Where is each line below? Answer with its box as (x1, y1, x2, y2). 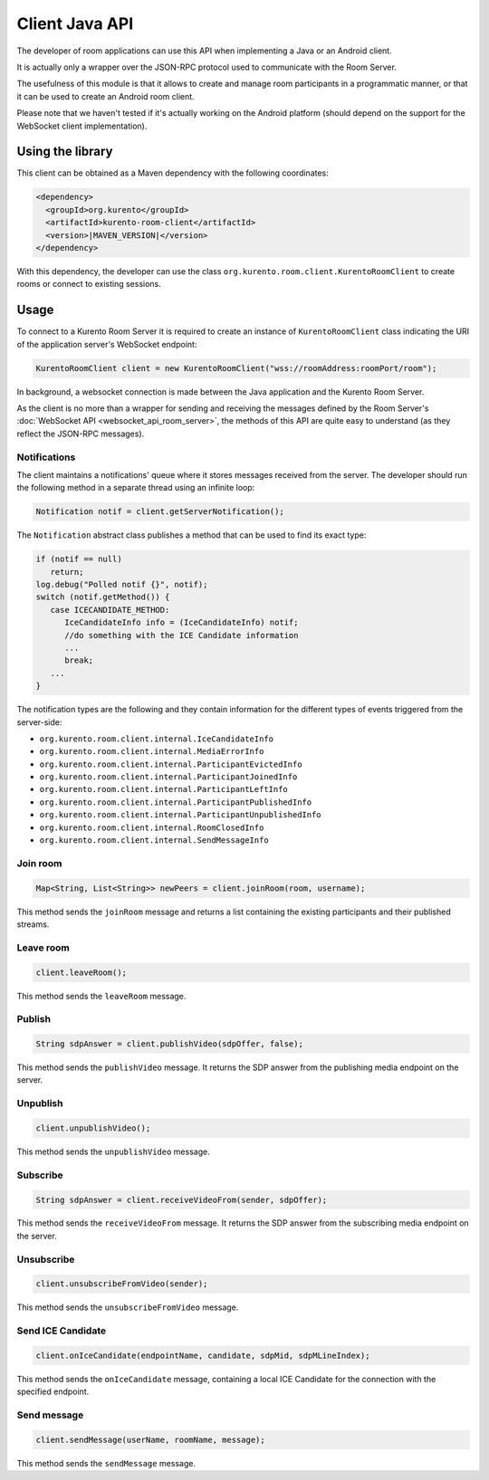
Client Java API (16, 14, 134, 33)
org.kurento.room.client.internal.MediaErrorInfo (39, 747, 264, 757)
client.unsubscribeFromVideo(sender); (35, 1279, 208, 1289)
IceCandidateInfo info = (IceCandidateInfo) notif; (64, 617, 299, 628)
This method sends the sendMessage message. (16, 1457, 197, 1468)
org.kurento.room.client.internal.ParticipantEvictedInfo (39, 759, 302, 769)
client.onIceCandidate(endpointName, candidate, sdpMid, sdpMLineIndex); (35, 1350, 370, 1361)
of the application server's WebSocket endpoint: (16, 339, 197, 349)
